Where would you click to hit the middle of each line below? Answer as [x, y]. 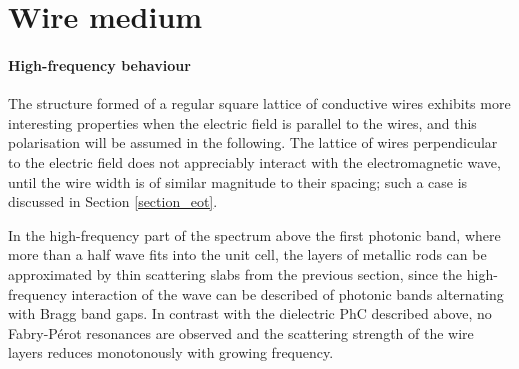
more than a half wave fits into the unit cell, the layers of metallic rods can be [247, 254]
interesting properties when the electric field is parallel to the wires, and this [242, 122]
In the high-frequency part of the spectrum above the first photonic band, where [254, 234]
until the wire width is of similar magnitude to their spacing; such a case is [238, 181]
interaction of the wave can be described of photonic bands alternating [287, 293]
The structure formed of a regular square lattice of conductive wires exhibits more [259, 103]
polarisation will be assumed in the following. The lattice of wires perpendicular [253, 142]
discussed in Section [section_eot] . [113, 201]
